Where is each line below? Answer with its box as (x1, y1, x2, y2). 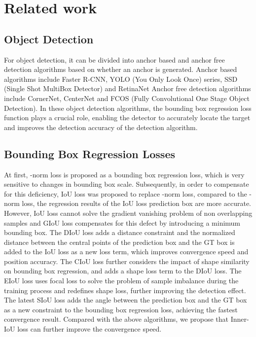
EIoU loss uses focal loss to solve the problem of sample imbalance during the (4, 275, 239, 286)
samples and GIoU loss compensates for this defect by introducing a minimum (4, 217, 241, 228)
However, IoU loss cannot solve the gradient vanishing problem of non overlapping (4, 207, 253, 218)
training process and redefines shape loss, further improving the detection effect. (4, 285, 246, 295)
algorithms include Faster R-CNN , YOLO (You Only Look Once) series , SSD (4, 73, 238, 84)
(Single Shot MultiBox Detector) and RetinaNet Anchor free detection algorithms (4, 83, 251, 94)
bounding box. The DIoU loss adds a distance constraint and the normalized (4, 227, 235, 237)
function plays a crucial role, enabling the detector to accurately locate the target (4, 112, 251, 123)
